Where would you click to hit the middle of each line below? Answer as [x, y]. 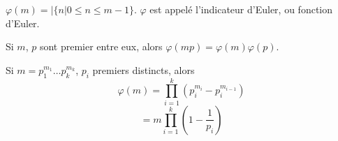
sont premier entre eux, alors [101, 46]
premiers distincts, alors [144, 69]
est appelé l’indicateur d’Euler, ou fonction [241, 9]
